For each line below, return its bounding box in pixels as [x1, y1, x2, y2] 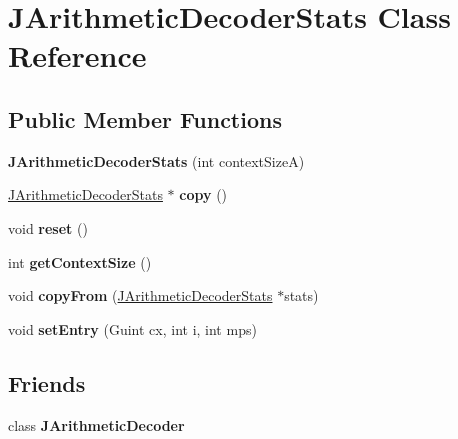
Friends [8, 367, 86, 398]
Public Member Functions [8, 103, 282, 134]
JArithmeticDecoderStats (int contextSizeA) [8, 150, 305, 171]
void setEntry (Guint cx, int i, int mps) [8, 318, 257, 339]
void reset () [8, 217, 88, 238]
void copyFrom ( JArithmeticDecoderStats [8, 285, 273, 306]
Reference [8, 35, 147, 76]
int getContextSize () [8, 251, 152, 272]
